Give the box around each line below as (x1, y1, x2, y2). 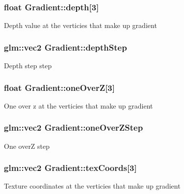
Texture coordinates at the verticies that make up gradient (4, 181, 181, 191)
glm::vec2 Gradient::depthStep (4, 41, 127, 53)
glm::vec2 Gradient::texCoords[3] (4, 162, 137, 174)
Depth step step (4, 60, 52, 71)
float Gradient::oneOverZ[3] (4, 81, 115, 93)
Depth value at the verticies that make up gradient (4, 20, 157, 30)
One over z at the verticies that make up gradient (4, 100, 153, 111)
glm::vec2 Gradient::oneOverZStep (4, 121, 143, 134)
